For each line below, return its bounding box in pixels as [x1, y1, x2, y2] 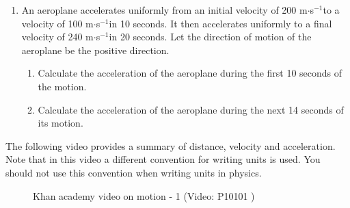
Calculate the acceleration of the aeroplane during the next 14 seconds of [38, 102, 344, 116]
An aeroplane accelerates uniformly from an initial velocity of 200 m [21, 3, 308, 16]
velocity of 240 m [21, 29, 94, 44]
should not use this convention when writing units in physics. [5, 165, 262, 179]
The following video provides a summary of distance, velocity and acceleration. [5, 138, 336, 153]
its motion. [38, 116, 83, 130]
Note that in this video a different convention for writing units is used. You [5, 152, 321, 166]
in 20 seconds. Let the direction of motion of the [109, 29, 312, 44]
